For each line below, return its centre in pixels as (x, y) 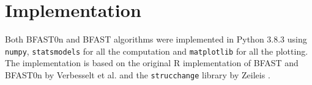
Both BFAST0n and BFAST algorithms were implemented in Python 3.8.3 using (156, 39)
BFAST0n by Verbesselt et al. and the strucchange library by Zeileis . (138, 74)
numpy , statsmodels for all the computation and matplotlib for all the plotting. (157, 51)
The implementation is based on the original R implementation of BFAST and (152, 63)
